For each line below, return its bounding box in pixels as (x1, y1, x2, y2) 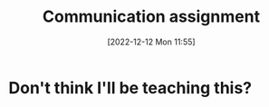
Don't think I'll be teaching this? (8, 77, 253, 98)
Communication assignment (43, 6, 260, 27)
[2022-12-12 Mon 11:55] (107, 36, 196, 47)
